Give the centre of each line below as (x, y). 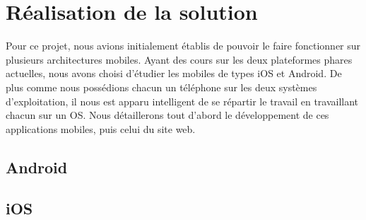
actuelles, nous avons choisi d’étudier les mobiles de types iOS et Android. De (174, 73)
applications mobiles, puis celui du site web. (101, 128)
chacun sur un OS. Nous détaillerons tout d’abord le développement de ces (167, 115)
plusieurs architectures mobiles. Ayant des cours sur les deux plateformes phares (179, 59)
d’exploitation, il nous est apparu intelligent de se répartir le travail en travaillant (182, 101)
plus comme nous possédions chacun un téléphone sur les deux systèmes (161, 87)
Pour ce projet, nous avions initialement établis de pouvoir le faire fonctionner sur (183, 46)
